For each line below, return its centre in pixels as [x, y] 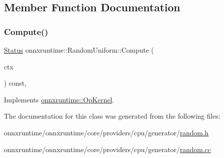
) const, [15, 83]
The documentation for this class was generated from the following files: [112, 116]
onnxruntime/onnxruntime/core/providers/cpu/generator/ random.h [106, 132]
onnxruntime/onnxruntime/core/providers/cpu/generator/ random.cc [108, 149]
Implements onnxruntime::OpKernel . [59, 99]
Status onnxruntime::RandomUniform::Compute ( [79, 50]
